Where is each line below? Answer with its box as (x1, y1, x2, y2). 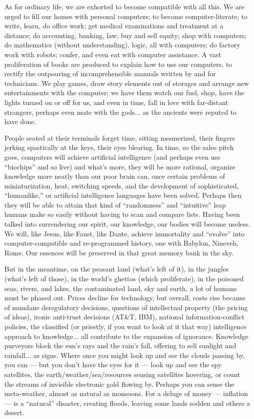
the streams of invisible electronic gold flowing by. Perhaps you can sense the (4, 378, 234, 389)
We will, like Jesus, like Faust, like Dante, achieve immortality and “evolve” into (4, 228, 245, 238)
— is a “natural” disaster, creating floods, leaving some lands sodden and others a (4, 398, 250, 408)
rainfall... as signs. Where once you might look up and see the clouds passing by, (4, 350, 245, 360)
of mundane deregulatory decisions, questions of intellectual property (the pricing (4, 302, 248, 312)
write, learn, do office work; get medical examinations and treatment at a (4, 21, 224, 31)
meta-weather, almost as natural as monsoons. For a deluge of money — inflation (4, 388, 248, 398)
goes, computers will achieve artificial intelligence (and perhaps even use (4, 151, 221, 162)
